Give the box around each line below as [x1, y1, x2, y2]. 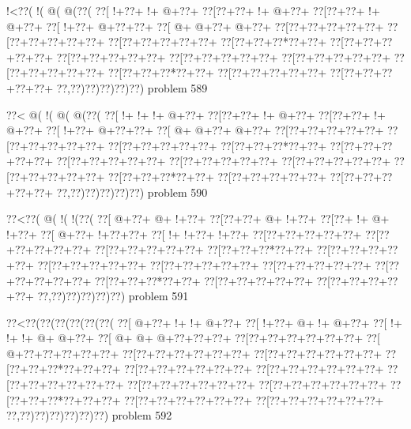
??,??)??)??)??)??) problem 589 [56, 79, 208, 96]
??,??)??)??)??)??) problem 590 [56, 183, 208, 200]
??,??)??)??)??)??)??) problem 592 [6, 407, 172, 423]
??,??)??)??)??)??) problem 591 [37, 288, 189, 304]
